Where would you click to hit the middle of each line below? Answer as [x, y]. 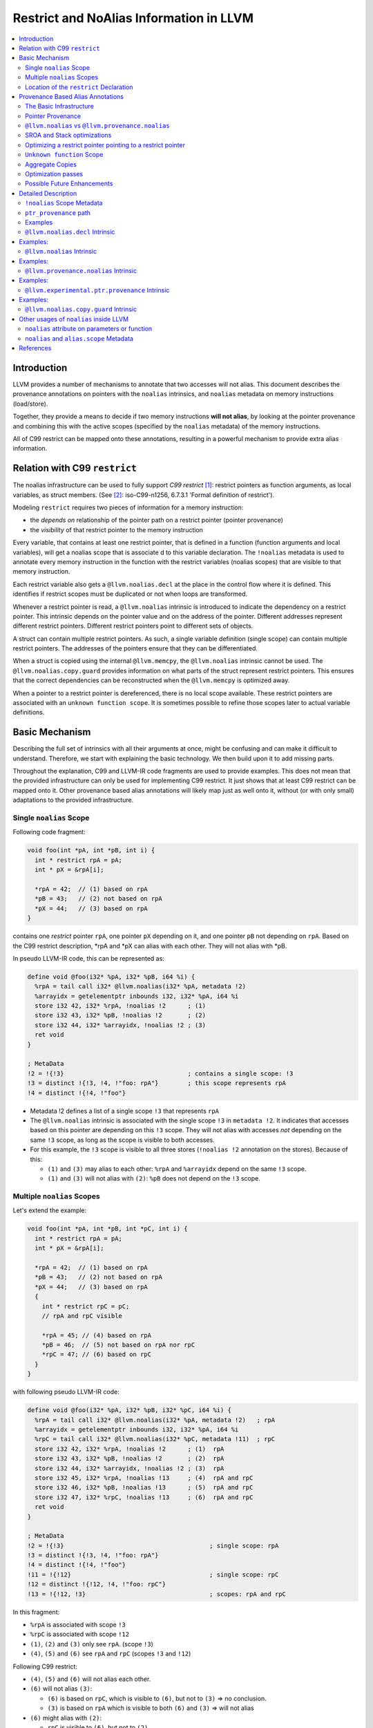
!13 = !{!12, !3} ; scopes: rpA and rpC [157, 1594]
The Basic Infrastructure [60, 106]
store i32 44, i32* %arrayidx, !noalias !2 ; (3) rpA [130, 1468]
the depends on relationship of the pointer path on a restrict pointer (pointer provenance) [156, 520]
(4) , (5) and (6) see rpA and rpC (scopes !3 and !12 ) [111, 1654]
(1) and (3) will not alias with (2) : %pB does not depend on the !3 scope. [154, 1178]
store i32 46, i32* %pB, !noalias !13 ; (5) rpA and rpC [144, 1487]
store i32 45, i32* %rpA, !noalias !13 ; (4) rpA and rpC [144, 1478]
